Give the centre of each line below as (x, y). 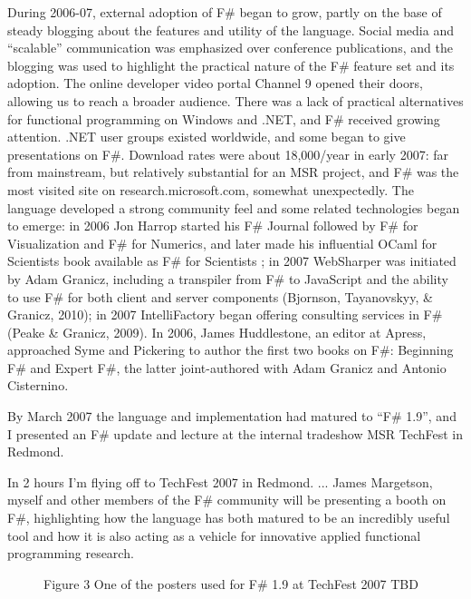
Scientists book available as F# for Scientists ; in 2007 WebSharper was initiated (232, 261)
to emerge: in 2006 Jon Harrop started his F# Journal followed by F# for (213, 226)
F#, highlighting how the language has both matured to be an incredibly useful (229, 518)
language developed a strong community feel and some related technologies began (234, 207)
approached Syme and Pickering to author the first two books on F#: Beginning (231, 350)
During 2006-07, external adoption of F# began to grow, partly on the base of (225, 12)
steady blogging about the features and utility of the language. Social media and (231, 29)
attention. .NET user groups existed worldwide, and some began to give (207, 137)
